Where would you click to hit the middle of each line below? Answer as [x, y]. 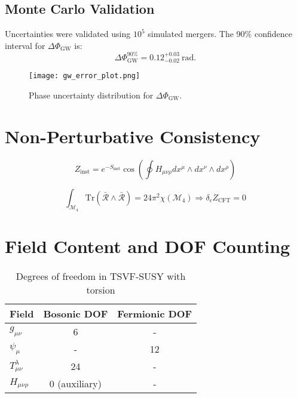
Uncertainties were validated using [68, 34]
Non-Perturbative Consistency [133, 136]
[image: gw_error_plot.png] [85, 76]
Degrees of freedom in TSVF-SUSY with [101, 276]
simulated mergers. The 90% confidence [220, 34]
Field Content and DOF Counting [148, 246]
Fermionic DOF [155, 314]
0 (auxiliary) [75, 384]
